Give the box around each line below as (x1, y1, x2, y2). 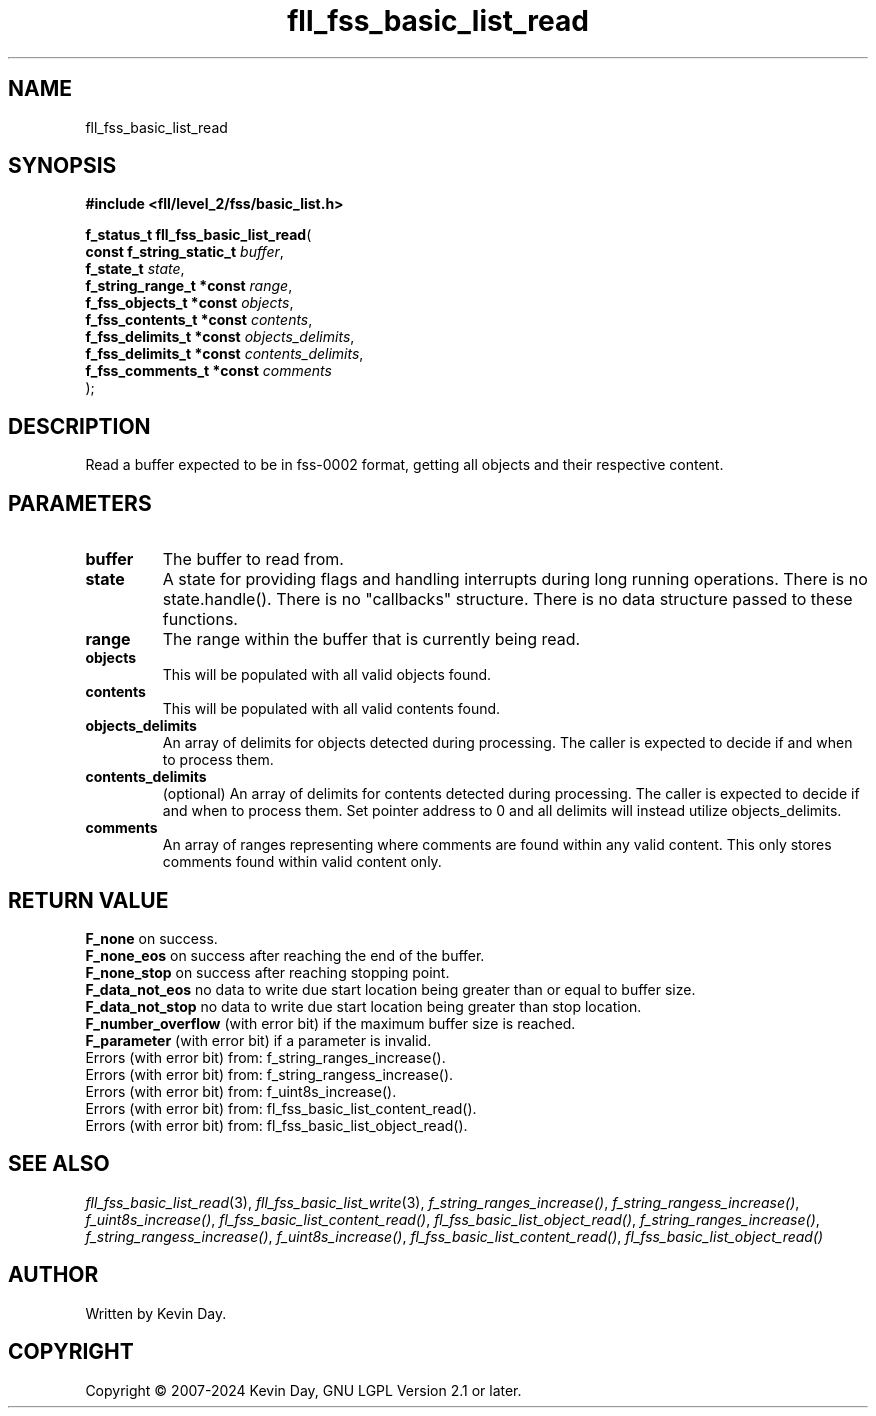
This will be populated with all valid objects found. (162, 666, 492, 684)
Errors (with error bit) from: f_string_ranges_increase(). (85, 1048, 446, 1066)
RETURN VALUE (8, 887, 169, 913)
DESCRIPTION (8, 413, 151, 439)
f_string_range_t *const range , (85, 277, 293, 295)
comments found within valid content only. (162, 853, 442, 871)
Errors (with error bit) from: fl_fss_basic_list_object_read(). (85, 1116, 468, 1134)
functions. (162, 609, 238, 630)
